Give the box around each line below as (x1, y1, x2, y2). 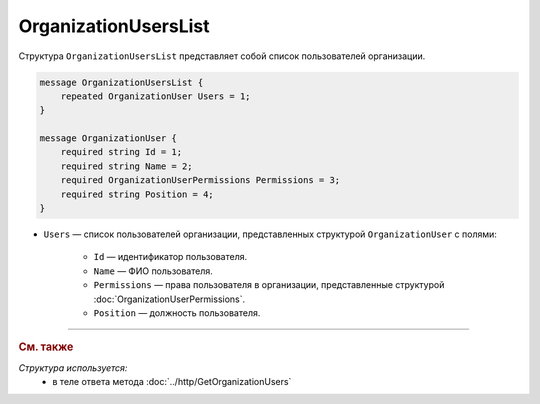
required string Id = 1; (60, 146, 183, 158)
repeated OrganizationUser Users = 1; (60, 90, 251, 102)
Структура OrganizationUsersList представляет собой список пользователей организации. (18, 50, 426, 62)
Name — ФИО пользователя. (93, 265, 214, 277)
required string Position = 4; (60, 188, 214, 200)
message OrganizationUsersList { (39, 76, 204, 88)
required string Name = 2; (60, 160, 194, 172)
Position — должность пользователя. (93, 306, 261, 319)
